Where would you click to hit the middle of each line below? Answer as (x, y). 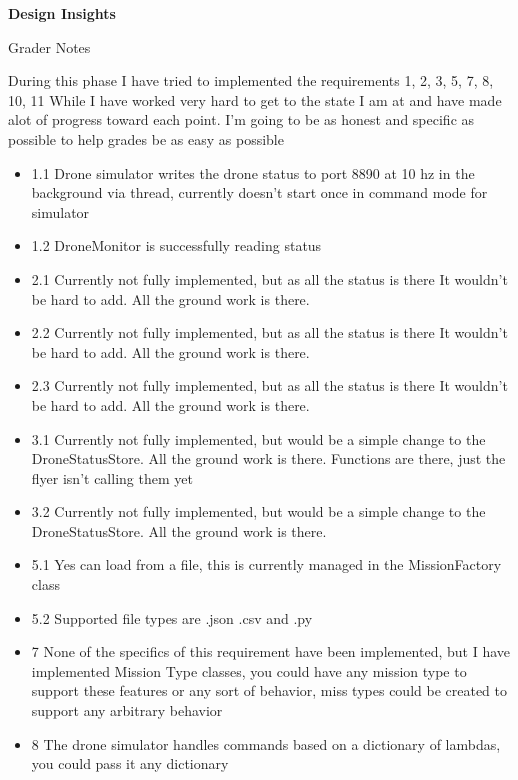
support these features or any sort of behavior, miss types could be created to (269, 690)
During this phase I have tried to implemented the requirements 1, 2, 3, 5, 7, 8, (251, 80)
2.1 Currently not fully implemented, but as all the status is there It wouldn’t (269, 278)
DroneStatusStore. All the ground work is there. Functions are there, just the (268, 458)
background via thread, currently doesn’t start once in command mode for (259, 192)
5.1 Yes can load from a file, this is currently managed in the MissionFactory (266, 564)
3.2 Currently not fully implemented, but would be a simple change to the (258, 511)
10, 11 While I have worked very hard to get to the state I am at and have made (255, 99)
